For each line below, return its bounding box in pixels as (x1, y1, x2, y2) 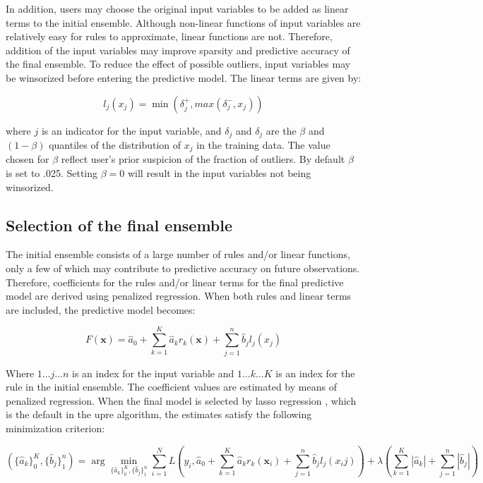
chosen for (6, 152, 49, 166)
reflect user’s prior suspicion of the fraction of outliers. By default (61, 152, 345, 166)
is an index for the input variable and (72, 365, 234, 380)
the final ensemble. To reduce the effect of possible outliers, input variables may (6, 56, 351, 71)
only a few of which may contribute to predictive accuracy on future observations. (6, 261, 360, 276)
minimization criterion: (6, 420, 105, 435)
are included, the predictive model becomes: (6, 302, 196, 317)
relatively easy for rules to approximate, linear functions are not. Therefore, (6, 29, 333, 44)
